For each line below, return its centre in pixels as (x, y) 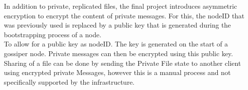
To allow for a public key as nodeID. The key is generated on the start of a (116, 44)
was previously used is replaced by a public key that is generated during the (117, 25)
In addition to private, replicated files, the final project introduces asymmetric (121, 6)
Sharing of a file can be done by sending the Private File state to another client (123, 63)
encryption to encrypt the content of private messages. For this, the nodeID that (124, 15)
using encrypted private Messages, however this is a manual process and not (117, 72)
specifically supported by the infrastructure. (69, 82)
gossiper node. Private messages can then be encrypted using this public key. (119, 53)
